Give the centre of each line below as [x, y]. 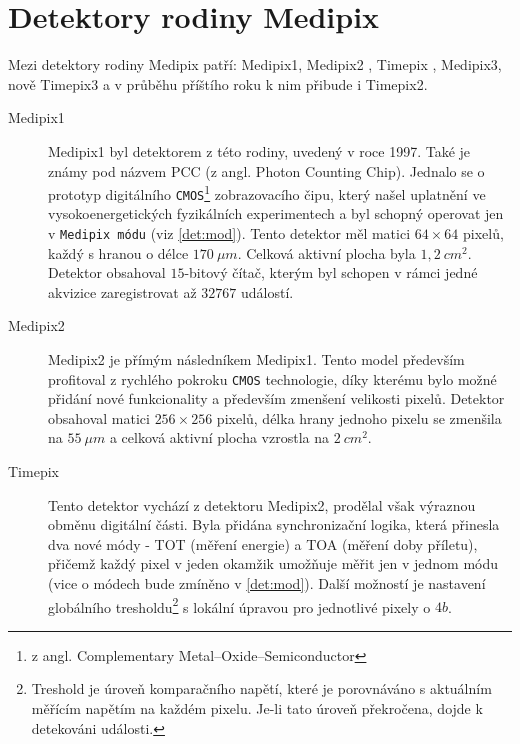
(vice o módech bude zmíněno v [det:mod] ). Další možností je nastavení [267, 583]
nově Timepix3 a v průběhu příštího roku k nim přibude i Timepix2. [218, 83]
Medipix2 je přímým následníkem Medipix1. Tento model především [256, 359]
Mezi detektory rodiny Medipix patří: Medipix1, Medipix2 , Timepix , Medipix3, [255, 64]
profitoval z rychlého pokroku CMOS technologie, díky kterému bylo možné [272, 378]
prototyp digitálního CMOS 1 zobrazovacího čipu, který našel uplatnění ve [267, 192]
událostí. [267, 291]
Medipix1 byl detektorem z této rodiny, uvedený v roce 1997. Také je [259, 150]
